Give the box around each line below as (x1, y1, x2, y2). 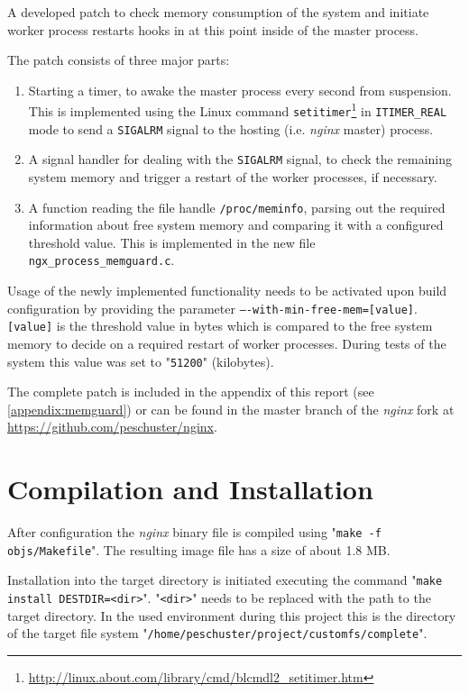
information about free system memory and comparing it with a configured (28, 215, 444, 234)
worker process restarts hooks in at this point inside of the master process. (7, 20, 419, 39)
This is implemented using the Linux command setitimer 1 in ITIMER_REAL (28, 99, 447, 121)
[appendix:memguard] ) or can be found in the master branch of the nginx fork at (7, 399, 455, 418)
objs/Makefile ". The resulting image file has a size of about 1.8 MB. (7, 540, 391, 559)
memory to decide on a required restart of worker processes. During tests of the (7, 334, 446, 352)
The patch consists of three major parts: (7, 50, 230, 69)
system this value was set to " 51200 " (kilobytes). (7, 351, 274, 370)
